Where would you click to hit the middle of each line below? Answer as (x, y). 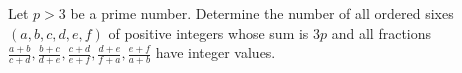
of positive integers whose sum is (208, 32)
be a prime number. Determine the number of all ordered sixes (262, 13)
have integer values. (215, 52)
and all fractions (381, 32)
